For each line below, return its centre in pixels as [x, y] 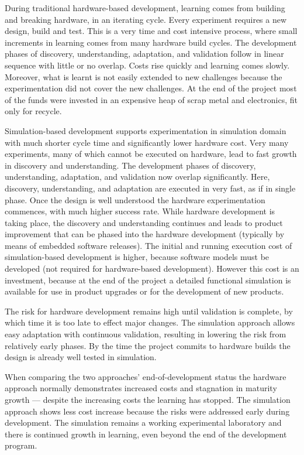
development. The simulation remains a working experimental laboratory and [143, 422]
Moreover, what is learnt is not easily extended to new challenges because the [144, 76]
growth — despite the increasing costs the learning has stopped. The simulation [148, 399]
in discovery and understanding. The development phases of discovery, [130, 165]
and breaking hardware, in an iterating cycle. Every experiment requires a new [146, 19]
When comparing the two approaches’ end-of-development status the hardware [146, 376]
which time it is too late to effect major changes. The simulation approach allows [150, 322]
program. [21, 445]
